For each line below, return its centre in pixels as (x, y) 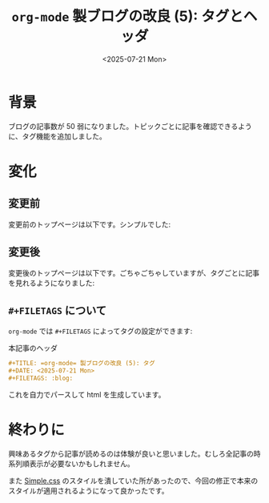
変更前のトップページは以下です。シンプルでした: (89, 224)
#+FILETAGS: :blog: (41, 378)
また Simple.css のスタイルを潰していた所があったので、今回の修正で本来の (133, 481)
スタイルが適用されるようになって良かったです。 (88, 490)
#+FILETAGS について (57, 310)
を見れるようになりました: (52, 283)
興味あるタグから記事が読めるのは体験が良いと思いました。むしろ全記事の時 (134, 453)
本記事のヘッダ (33, 348)
